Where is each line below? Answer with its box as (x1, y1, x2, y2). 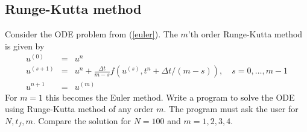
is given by (5, 39, 45, 52)
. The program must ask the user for (163, 102, 299, 115)
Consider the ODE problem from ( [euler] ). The (5, 28, 178, 40)
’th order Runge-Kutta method (188, 28, 303, 40)
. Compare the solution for (33, 114, 131, 127)
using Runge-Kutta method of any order (5, 102, 154, 115)
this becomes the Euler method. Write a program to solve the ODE (45, 90, 295, 103)
